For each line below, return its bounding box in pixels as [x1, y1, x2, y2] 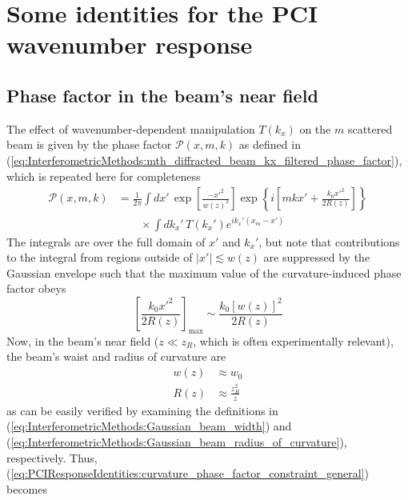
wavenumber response [6, 28, 253, 61]
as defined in [238, 136, 301, 153]
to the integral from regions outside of [6, 249, 193, 266]
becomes [6, 480, 48, 497]
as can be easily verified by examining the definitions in [6, 402, 278, 418]
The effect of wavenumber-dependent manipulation [6, 120, 255, 137]
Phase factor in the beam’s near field [6, 82, 318, 107]
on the [299, 120, 331, 137]
